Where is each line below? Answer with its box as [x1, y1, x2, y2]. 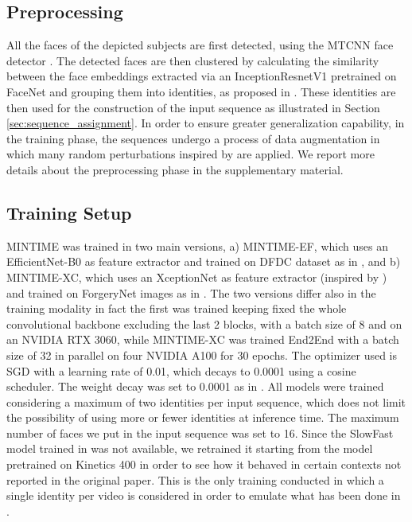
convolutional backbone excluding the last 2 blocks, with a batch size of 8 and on [6, 315, 402, 332]
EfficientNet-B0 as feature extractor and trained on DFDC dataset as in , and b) [6, 253, 401, 270]
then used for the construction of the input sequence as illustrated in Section [6, 99, 380, 115]
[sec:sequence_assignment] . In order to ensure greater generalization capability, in [6, 115, 405, 131]
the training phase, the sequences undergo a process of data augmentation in [6, 130, 380, 146]
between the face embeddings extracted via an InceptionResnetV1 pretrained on [6, 68, 397, 84]
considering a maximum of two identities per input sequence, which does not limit [6, 393, 406, 410]
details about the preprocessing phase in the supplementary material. [6, 161, 344, 177]
